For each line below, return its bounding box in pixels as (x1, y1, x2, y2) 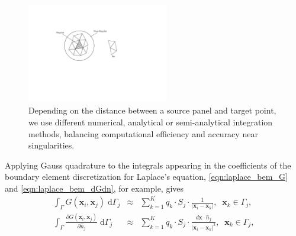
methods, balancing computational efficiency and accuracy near (28, 127, 258, 140)
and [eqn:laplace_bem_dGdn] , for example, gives (5, 182, 184, 195)
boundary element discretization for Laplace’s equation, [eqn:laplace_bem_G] (5, 170, 288, 183)
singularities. (28, 139, 75, 151)
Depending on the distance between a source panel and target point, (28, 104, 276, 117)
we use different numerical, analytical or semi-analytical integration (28, 116, 273, 128)
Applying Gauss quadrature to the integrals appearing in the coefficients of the (5, 159, 291, 171)
